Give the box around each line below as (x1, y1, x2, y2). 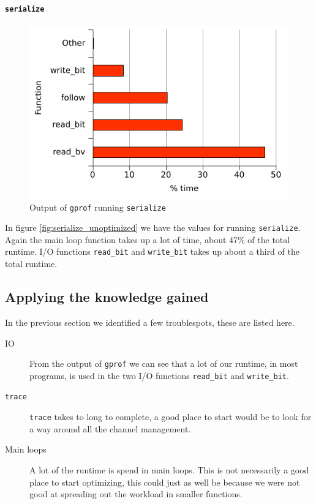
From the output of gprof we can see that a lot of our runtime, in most (29, 357, 298, 370)
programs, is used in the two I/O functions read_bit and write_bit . (29, 369, 289, 382)
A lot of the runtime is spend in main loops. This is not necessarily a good (29, 463, 309, 476)
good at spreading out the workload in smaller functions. (29, 487, 243, 500)
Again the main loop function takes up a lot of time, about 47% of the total (5, 233, 290, 246)
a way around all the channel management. (29, 422, 191, 435)
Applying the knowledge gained (5, 287, 209, 306)
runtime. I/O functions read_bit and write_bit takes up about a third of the (5, 245, 299, 258)
